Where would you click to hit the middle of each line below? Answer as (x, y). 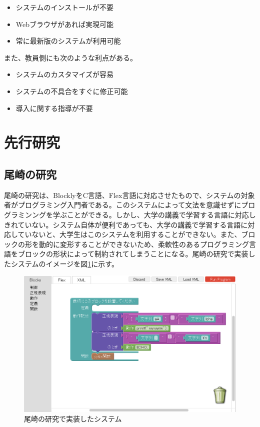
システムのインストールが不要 (65, 7)
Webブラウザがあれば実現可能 (65, 24)
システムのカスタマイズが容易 (64, 74)
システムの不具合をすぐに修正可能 (72, 91)
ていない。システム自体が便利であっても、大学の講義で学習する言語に (133, 224)
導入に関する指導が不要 (54, 108)
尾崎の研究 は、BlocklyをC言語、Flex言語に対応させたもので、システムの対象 (129, 195)
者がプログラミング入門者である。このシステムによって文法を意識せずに (123, 205)
